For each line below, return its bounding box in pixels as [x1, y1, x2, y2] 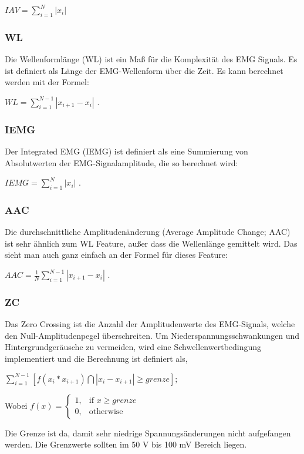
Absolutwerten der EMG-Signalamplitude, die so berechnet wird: [5, 156, 238, 169]
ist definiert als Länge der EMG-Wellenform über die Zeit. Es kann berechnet [5, 64, 283, 76]
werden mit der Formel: [5, 76, 89, 88]
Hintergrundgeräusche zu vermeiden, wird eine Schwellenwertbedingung [5, 341, 262, 353]
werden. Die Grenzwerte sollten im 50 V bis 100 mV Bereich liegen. [5, 438, 247, 450]
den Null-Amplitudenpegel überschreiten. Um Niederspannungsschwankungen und [5, 329, 300, 341]
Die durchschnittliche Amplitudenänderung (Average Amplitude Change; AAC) [5, 226, 291, 238]
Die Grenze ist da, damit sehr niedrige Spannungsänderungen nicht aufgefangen [5, 426, 291, 439]
